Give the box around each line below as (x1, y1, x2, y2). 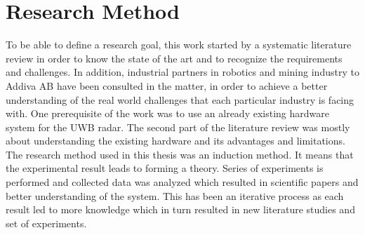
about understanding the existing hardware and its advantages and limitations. (6, 133, 345, 148)
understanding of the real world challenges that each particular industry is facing (6, 92, 354, 107)
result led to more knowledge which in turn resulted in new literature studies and (6, 202, 355, 217)
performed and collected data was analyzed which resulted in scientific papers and (6, 175, 359, 189)
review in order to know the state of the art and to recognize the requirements (6, 51, 343, 65)
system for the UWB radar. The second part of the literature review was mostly (6, 119, 350, 134)
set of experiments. (6, 215, 87, 230)
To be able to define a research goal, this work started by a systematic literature (6, 37, 352, 52)
